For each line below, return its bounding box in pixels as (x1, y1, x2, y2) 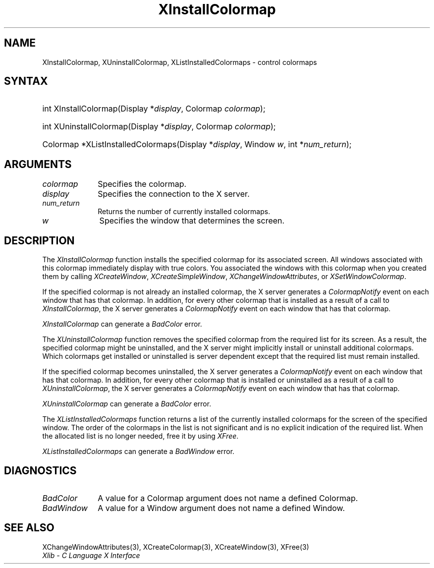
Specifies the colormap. (98, 179, 187, 189)
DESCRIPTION (4, 234, 75, 247)
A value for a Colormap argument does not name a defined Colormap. (98, 493, 358, 503)
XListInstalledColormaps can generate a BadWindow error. (42, 447, 235, 456)
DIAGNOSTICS (4, 464, 77, 477)
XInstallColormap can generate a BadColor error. (42, 320, 202, 329)
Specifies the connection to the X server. (98, 189, 250, 199)
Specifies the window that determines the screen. (99, 216, 285, 226)
